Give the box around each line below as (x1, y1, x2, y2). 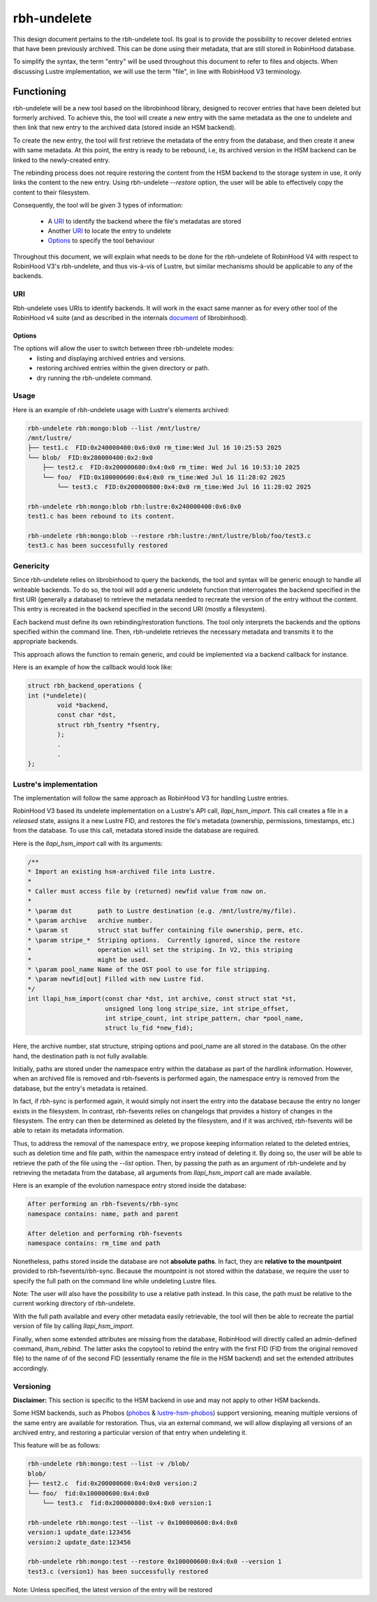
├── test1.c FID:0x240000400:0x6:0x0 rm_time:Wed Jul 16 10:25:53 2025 (27, 444, 282, 452)
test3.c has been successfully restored (27, 541, 168, 550)
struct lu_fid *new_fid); (105, 1024, 193, 1032)
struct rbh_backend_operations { (27, 682, 142, 690)
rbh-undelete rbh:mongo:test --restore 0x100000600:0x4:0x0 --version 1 (27, 1558, 282, 1566)
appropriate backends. (13, 637, 78, 646)
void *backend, (57, 701, 110, 709)
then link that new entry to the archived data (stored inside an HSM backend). (13, 123, 237, 132)
